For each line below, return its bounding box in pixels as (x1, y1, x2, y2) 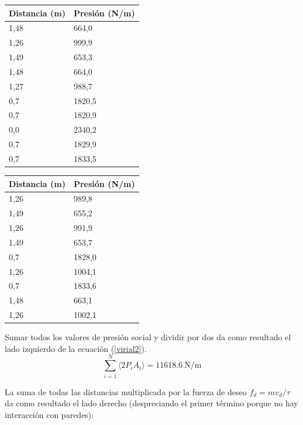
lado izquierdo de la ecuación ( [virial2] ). (5, 342, 147, 354)
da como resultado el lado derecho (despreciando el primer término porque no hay (5, 397, 298, 409)
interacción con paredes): (5, 408, 94, 420)
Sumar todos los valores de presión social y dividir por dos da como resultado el (5, 331, 291, 343)
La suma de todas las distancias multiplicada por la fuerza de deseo (5, 385, 247, 398)
